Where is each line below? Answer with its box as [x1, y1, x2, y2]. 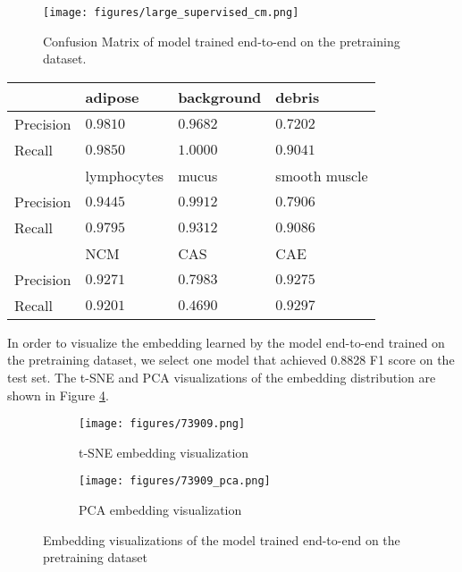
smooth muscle [275, 164, 368, 186]
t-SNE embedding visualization [79, 442, 249, 461]
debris [275, 86, 320, 107]
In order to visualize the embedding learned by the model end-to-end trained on [7, 332, 445, 351]
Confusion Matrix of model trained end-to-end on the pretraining [43, 31, 400, 50]
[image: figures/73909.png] [79, 417, 246, 431]
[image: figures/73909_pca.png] [79, 475, 271, 488]
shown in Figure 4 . [7, 385, 109, 404]
